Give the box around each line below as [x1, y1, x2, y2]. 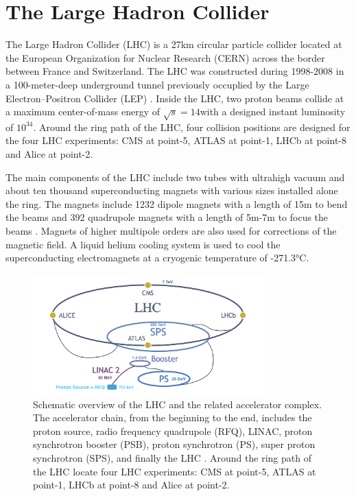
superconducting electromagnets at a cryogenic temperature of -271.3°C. [5, 250, 309, 265]
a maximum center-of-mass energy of [5, 104, 160, 119]
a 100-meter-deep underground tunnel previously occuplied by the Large [5, 77, 309, 91]
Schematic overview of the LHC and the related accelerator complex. [33, 397, 322, 411]
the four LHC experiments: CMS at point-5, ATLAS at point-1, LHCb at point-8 [5, 133, 347, 147]
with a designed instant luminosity [200, 104, 346, 119]
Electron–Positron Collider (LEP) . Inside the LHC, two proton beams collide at [5, 91, 344, 105]
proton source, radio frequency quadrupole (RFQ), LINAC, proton [33, 423, 313, 438]
